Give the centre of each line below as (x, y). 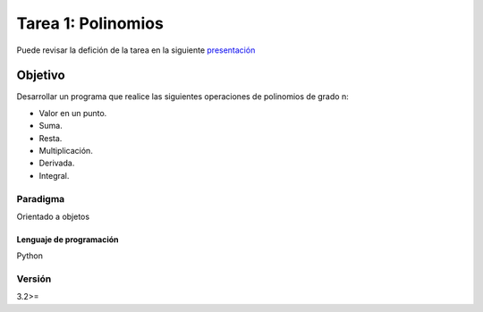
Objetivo (41, 76)
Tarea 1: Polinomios (90, 23)
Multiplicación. (66, 151)
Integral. (54, 175)
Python (30, 256)
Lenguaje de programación (68, 239)
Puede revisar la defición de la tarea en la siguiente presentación (136, 50)
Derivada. (57, 163)
